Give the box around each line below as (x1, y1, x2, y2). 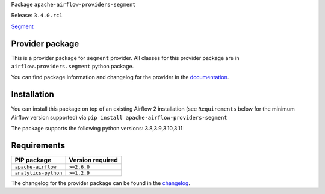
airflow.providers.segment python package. (11, 63, 134, 70)
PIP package (14, 156, 51, 165)
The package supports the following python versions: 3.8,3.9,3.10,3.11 (11, 125, 183, 132)
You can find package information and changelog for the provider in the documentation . (11, 74, 229, 81)
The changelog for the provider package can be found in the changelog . (11, 180, 191, 187)
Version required (69, 156, 119, 165)
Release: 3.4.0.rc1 (11, 12, 63, 19)
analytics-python (14, 170, 63, 177)
